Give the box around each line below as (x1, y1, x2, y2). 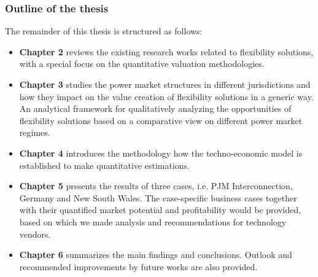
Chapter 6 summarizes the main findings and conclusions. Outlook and (19, 248, 292, 261)
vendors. (19, 227, 51, 240)
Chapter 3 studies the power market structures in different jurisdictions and (19, 78, 311, 90)
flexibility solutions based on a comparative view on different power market (19, 114, 303, 127)
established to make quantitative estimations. (19, 158, 190, 171)
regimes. (19, 126, 50, 139)
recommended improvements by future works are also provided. (19, 260, 258, 273)
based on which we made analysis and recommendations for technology (19, 215, 287, 228)
